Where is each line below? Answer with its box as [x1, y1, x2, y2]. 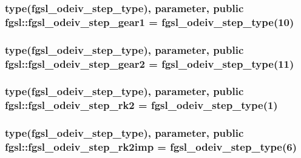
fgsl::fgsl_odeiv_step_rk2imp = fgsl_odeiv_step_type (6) [5, 139, 297, 154]
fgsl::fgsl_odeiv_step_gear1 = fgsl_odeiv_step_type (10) [5, 14, 294, 29]
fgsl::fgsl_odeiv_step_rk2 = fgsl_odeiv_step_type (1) [5, 97, 278, 113]
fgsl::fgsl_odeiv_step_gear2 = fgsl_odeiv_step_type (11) [5, 56, 294, 71]
